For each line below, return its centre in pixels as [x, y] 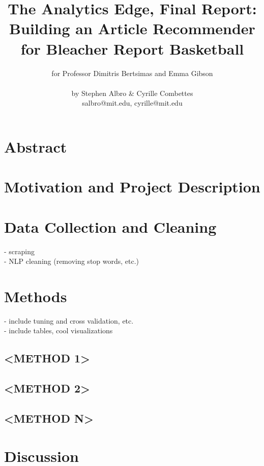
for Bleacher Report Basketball [132, 48]
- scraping [20, 251]
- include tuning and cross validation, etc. [69, 320]
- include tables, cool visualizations [58, 330]
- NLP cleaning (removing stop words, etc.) [72, 261]
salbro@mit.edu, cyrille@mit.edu [132, 103]
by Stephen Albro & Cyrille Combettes [132, 93]
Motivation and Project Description [132, 187]
